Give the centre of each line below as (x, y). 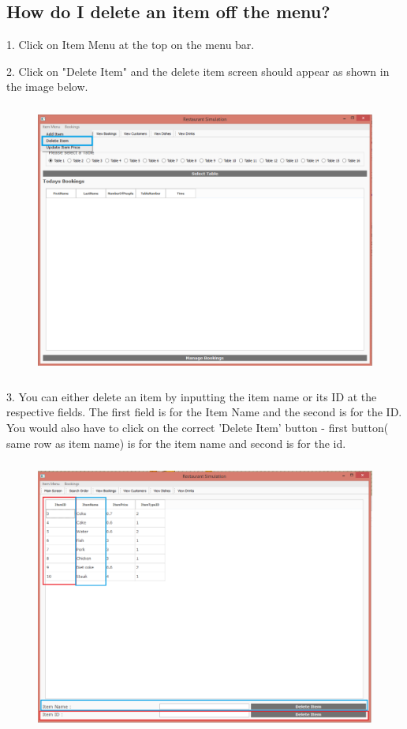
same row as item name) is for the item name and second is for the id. (176, 443)
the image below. (47, 86)
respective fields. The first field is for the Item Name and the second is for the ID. (204, 412)
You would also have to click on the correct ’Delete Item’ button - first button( (198, 427)
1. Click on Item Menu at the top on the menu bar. (131, 45)
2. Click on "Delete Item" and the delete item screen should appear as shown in (198, 71)
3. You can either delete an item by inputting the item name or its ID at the (192, 396)
